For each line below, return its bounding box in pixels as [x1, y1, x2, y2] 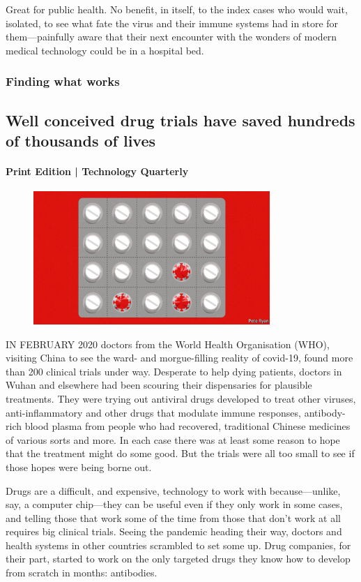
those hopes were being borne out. [6, 459, 152, 474]
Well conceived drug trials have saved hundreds [6, 109, 355, 130]
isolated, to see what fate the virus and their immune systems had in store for [6, 15, 339, 30]
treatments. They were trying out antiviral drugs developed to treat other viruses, [6, 391, 356, 405]
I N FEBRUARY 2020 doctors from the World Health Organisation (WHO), [6, 336, 330, 351]
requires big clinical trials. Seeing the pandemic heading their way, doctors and [6, 524, 342, 539]
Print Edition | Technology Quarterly [6, 163, 189, 178]
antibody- [304, 405, 346, 419]
